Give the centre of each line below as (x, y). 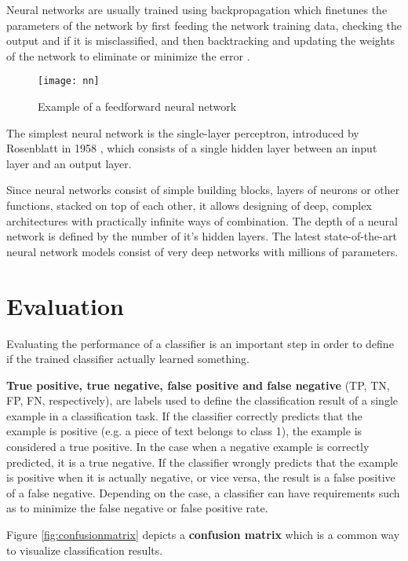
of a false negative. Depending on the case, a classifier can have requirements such (203, 492)
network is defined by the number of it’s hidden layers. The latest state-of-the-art (202, 236)
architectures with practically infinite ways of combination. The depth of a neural (202, 220)
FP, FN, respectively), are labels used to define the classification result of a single (202, 400)
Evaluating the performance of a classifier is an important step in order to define (200, 343)
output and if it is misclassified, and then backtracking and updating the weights (201, 40)
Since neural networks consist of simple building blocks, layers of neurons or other (203, 190)
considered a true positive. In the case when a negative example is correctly (188, 447)
